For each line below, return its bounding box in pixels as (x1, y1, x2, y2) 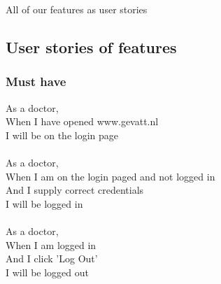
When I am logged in (6, 237, 97, 252)
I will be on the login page (6, 127, 118, 142)
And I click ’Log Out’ (6, 251, 98, 266)
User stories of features (6, 36, 177, 57)
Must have (6, 73, 66, 90)
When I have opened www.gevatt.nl (6, 114, 159, 129)
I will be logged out (6, 264, 89, 279)
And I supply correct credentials (6, 183, 144, 197)
